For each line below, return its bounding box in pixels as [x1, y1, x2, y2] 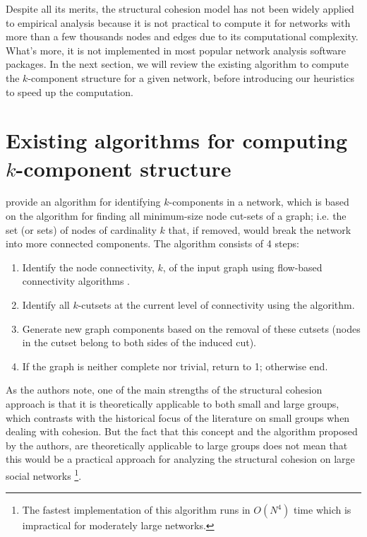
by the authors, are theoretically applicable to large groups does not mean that [6, 437, 348, 452]
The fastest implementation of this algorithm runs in [22, 502, 251, 517]
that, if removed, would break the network [168, 222, 351, 237]
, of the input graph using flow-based [162, 259, 323, 274]
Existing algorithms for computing [6, 126, 348, 155]
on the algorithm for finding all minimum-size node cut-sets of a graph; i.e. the [6, 208, 347, 223]
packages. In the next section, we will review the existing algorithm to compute [6, 57, 349, 71]
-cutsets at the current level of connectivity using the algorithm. [78, 297, 355, 312]
